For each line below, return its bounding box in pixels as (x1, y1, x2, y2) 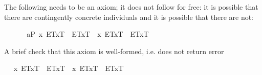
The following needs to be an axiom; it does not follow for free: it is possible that (4, 2, 258, 12)
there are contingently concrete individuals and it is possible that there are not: (4, 11, 254, 22)
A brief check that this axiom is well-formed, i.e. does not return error (4, 45, 224, 56)
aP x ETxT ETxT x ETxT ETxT (27, 29, 149, 39)
